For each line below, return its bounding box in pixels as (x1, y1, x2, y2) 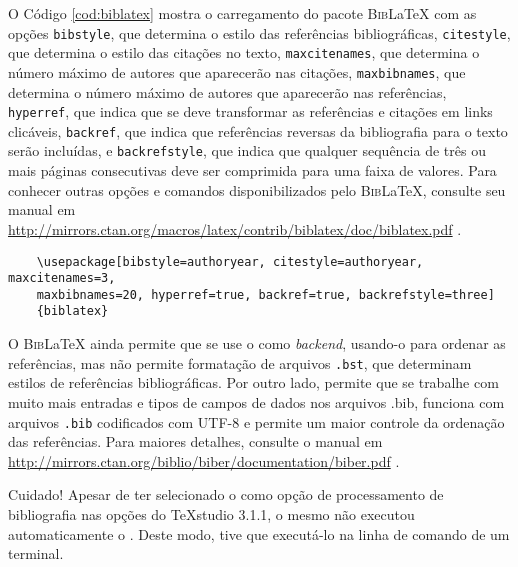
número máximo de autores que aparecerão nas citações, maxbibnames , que (8, 61, 466, 82)
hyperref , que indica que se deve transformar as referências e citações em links (8, 101, 493, 122)
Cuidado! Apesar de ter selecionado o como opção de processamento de (8, 484, 444, 505)
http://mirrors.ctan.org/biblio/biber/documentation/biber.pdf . (8, 450, 400, 471)
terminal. (8, 543, 64, 564)
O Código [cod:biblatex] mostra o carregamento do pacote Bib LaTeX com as (8, 3, 477, 23)
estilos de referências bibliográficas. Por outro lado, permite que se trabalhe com (8, 372, 499, 393)
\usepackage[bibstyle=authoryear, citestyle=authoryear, (36, 254, 424, 269)
